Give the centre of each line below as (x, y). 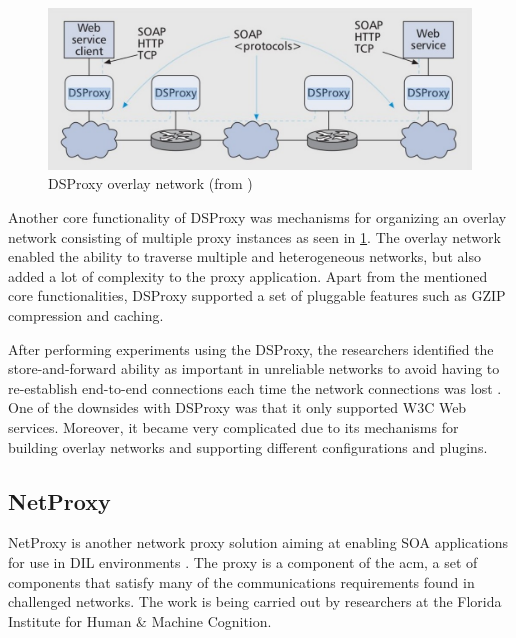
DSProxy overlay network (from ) (150, 183)
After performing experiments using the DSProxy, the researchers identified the (251, 348)
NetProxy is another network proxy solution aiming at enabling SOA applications (258, 542)
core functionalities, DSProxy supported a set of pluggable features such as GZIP (257, 295)
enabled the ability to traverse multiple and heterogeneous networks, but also (244, 256)
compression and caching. (86, 315)
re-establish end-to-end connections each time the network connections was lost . (255, 387)
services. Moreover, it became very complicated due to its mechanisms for (233, 427)
